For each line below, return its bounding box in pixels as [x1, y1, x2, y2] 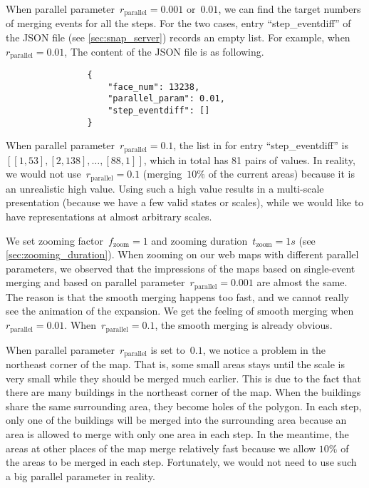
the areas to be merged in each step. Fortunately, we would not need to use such [6, 454, 357, 469]
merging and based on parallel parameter [6, 275, 185, 290]
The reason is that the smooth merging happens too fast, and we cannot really [6, 289, 349, 304]
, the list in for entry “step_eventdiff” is [173, 138, 348, 153]
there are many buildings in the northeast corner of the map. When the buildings [6, 385, 361, 400]
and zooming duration [151, 233, 248, 248]
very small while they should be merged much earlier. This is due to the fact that [6, 370, 361, 385]
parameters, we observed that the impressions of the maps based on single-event [6, 260, 355, 275]
